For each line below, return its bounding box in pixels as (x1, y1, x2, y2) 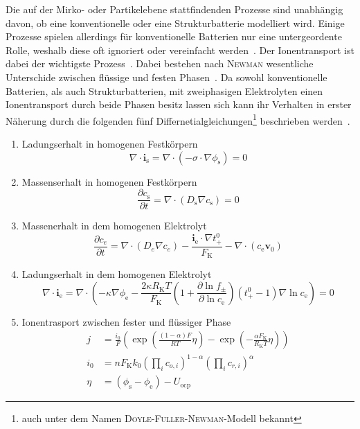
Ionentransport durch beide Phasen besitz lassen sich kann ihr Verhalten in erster (6, 97, 352, 112)
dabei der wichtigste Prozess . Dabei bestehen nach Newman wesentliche (6, 56, 314, 71)
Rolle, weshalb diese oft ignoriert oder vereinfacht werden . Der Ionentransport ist (6, 42, 354, 57)
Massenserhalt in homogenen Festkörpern (21, 174, 197, 189)
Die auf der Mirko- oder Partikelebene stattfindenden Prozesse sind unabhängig (6, 2, 343, 16)
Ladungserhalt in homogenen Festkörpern (21, 137, 198, 150)
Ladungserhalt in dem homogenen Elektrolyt (21, 267, 212, 281)
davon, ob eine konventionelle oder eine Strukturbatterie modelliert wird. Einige (6, 15, 345, 30)
